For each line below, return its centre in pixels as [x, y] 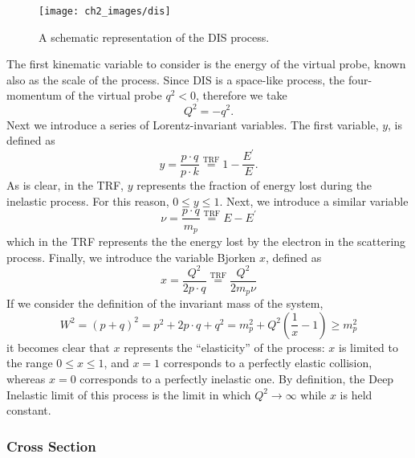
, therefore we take [242, 95]
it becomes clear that [58, 347]
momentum [34, 95]
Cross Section [51, 446]
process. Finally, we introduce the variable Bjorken [131, 257]
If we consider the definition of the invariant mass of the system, [165, 303]
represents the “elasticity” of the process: [224, 347]
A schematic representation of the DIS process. [154, 37]
